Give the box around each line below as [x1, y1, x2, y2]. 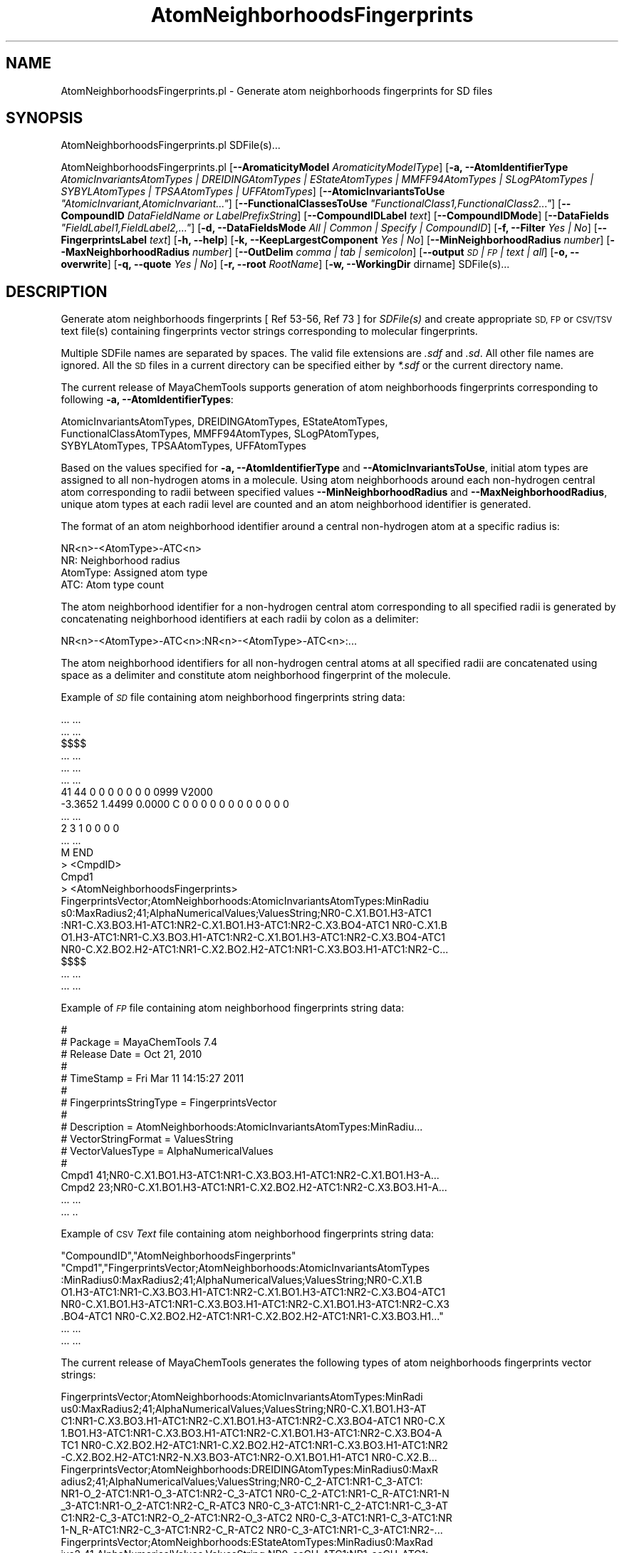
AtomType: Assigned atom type [61, 566, 208, 579]
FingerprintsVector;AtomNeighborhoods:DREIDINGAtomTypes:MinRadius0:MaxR [61, 1463, 439, 1476]
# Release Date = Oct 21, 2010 [61, 1048, 202, 1061]
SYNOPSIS [6, 109, 83, 128]
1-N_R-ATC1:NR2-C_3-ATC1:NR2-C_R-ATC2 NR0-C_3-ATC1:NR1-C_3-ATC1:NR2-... [61, 1524, 443, 1537]
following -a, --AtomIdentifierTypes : [61, 393, 234, 406]
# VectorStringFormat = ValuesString [61, 1133, 234, 1146]
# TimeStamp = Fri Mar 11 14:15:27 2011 [61, 1072, 244, 1085]
